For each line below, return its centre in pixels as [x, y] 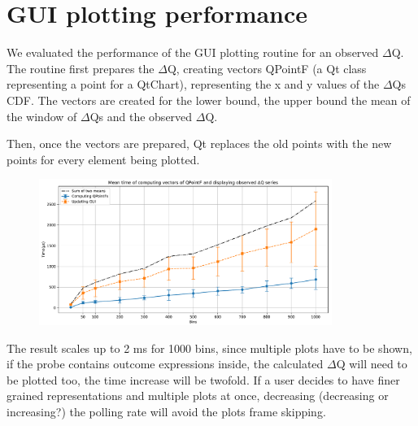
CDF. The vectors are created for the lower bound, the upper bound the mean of [209, 100]
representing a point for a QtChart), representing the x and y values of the [193, 84]
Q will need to [372, 364]
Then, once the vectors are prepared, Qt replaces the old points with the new [199, 143]
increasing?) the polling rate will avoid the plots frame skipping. [166, 412]
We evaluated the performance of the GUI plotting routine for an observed [193, 52]
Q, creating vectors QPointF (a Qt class [267, 68]
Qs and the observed [141, 116]
